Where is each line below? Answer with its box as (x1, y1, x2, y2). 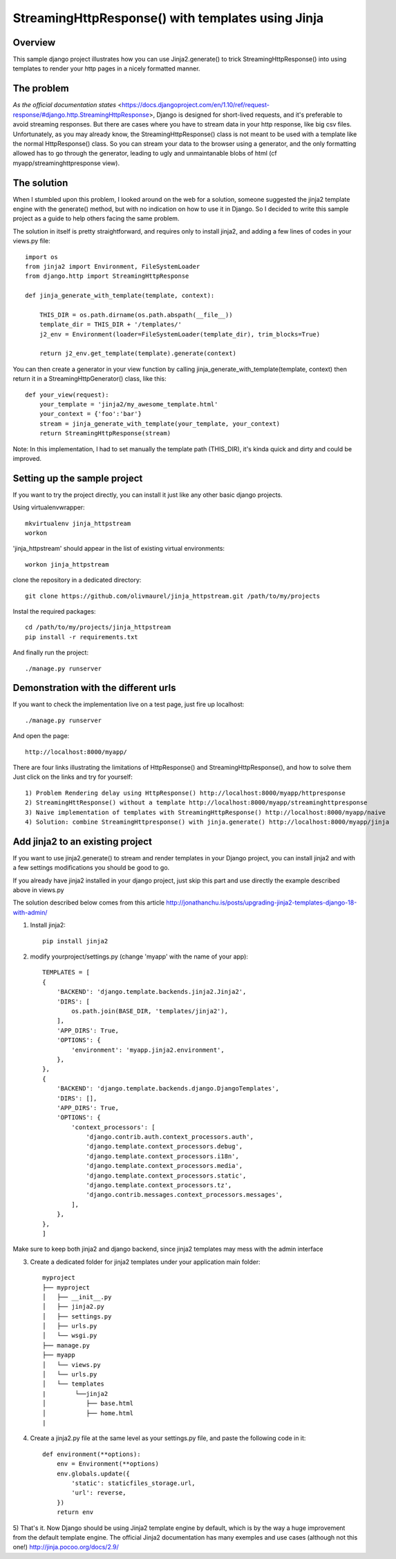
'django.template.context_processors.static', (86, 1171, 247, 1180)
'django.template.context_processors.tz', (86, 1182, 232, 1189)
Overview (12, 37, 56, 48)
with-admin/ (12, 908, 48, 916)
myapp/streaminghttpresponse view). (12, 159, 120, 167)
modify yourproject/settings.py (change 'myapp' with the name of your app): (30, 952, 249, 961)
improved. (12, 454, 41, 462)
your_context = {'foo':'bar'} (39, 410, 142, 418)
